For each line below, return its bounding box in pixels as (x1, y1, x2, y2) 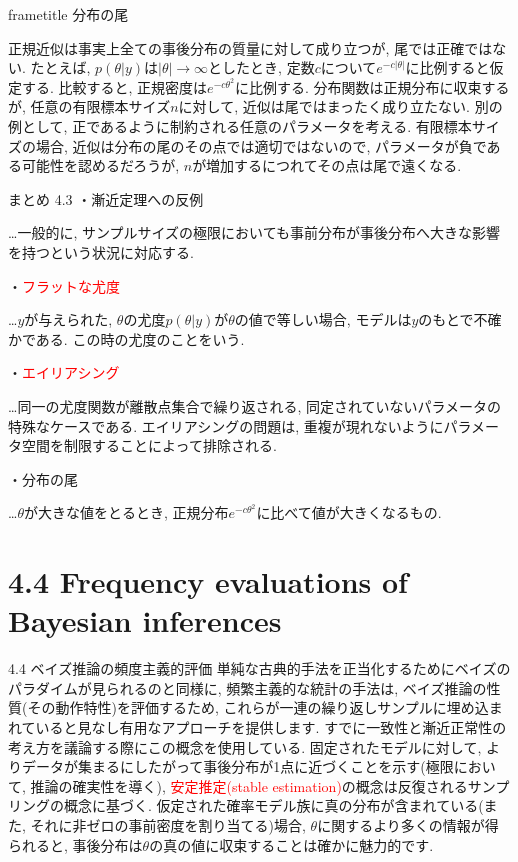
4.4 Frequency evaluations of (8, 561, 408, 602)
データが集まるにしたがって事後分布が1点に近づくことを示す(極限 (21, 756, 454, 777)
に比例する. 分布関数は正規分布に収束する (234, 76, 510, 97)
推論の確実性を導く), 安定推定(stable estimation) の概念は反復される (30, 775, 468, 796)
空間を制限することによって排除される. (21, 435, 277, 456)
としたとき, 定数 (208, 57, 315, 78)
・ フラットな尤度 (8, 275, 120, 296)
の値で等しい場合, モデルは (234, 309, 412, 330)
